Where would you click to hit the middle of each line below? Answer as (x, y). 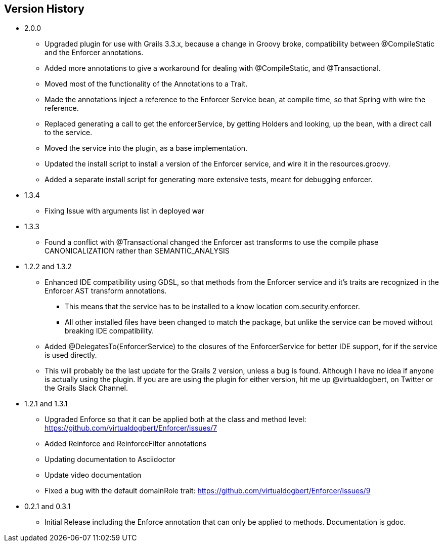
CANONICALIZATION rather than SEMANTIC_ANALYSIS (137, 251)
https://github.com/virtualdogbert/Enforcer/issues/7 (131, 428)
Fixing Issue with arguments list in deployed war (125, 211)
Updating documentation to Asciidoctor (110, 459)
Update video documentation (93, 475)
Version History (44, 9)
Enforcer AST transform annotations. (106, 291)
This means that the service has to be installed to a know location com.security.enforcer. (212, 307)
